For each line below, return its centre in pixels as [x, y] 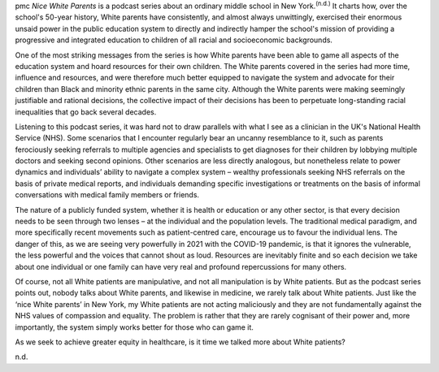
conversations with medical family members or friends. [107, 195]
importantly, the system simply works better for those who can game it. [134, 327]
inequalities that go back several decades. [86, 112]
